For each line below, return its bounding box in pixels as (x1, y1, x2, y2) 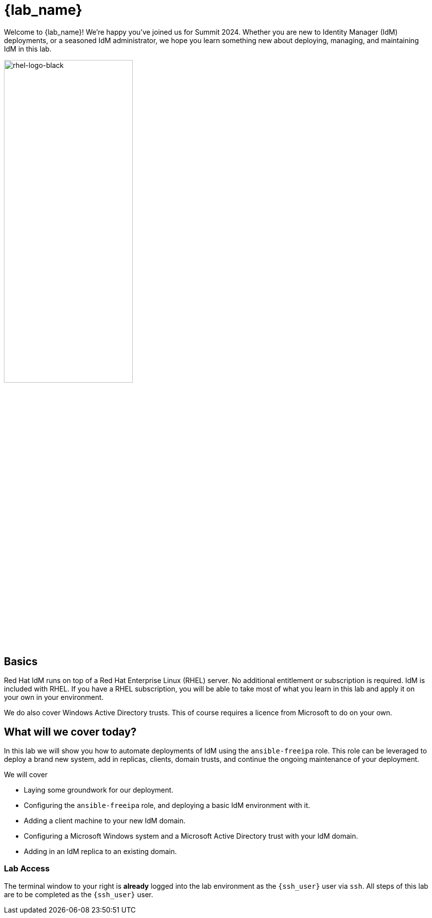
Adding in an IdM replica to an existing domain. (24, 847, 177, 856)
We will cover (4, 770, 48, 779)
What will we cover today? (4, 725, 137, 738)
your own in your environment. (4, 693, 104, 702)
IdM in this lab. (4, 44, 52, 53)
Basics (4, 655, 38, 668)
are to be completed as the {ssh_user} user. (4, 890, 153, 899)
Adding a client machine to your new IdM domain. (24, 816, 186, 825)
